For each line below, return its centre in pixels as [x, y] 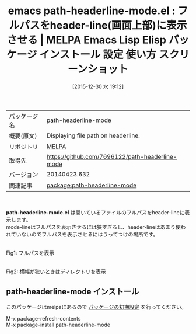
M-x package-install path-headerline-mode [58, 325]
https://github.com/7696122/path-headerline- [112, 156]
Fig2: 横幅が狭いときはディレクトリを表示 [56, 272]
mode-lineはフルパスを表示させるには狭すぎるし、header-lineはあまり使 [93, 227]
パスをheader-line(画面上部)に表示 [103, 25]
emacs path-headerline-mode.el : [92, 11]
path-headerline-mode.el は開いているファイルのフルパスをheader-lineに [95, 212]
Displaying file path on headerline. [93, 135]
